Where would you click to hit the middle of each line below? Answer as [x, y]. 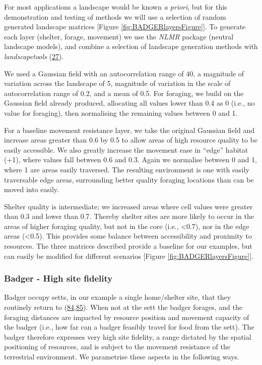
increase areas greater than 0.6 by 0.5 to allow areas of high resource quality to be [131, 140]
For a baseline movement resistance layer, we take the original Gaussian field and [129, 130]
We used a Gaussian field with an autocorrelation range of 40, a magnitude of [124, 73]
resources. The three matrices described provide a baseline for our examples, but [128, 246]
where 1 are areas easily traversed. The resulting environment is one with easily [127, 169]
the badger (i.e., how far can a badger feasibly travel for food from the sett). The [129, 327]
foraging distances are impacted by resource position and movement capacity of [127, 317]
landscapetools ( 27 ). [34, 56]
